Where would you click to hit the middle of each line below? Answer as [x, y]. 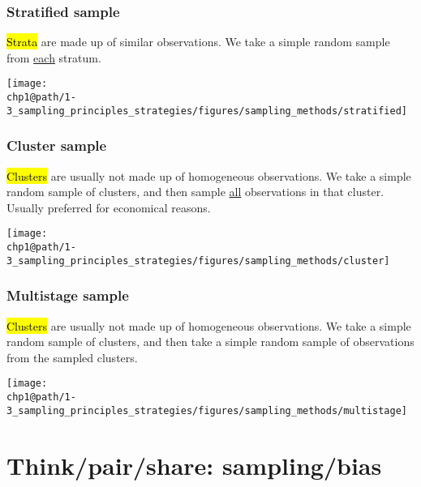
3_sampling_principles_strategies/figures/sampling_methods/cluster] [198, 261]
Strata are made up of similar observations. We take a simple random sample [198, 42]
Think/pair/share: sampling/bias [194, 465]
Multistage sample [68, 295]
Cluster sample [57, 145]
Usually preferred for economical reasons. [109, 207]
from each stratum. [54, 57]
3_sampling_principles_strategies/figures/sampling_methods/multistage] [207, 410]
